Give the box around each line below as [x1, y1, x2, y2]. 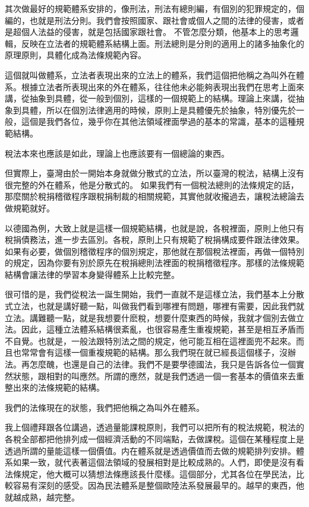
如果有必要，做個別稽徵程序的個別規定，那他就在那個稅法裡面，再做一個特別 [5, 245, 304, 257]
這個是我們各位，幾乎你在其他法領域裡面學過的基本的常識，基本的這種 [21, 115, 296, 128]
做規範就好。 [5, 201, 55, 214]
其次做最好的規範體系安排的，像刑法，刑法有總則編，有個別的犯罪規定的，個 [5, 2, 304, 14]
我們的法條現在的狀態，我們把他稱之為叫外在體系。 [5, 401, 204, 413]
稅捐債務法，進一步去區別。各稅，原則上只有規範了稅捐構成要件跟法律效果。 [5, 233, 304, 246]
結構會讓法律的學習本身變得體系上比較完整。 [5, 268, 179, 280]
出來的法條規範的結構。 [12, 381, 105, 394]
